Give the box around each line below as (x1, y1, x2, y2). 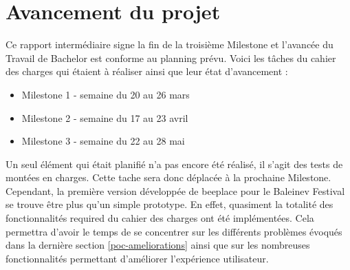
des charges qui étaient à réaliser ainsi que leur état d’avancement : (6, 64, 288, 79)
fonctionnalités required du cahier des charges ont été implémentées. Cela (6, 211, 314, 225)
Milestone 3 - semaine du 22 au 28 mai (21, 134, 185, 148)
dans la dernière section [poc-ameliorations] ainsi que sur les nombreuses (6, 238, 310, 252)
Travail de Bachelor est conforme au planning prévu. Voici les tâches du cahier (6, 50, 336, 65)
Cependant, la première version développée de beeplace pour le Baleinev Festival (6, 183, 345, 198)
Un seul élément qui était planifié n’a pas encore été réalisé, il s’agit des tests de (6, 156, 343, 171)
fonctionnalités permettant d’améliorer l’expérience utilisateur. (6, 251, 269, 265)
